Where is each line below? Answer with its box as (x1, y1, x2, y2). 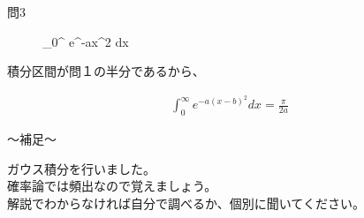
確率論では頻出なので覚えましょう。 (7, 177, 217, 195)
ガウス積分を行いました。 (7, 159, 155, 177)
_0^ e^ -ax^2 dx (42, 32, 129, 50)
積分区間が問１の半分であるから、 (7, 62, 205, 80)
